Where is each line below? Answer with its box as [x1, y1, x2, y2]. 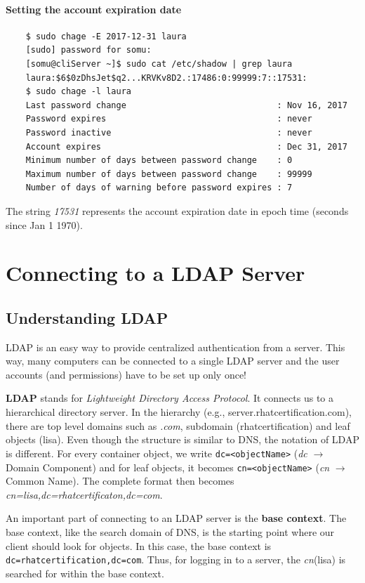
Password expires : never [25, 114, 312, 124]
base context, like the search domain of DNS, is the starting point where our [6, 524, 335, 539]
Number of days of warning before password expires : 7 [25, 183, 293, 193]
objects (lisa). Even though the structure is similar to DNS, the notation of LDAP [6, 432, 359, 447]
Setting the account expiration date [6, 1, 182, 16]
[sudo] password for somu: [25, 45, 152, 55]
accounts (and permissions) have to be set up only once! [6, 367, 247, 381]
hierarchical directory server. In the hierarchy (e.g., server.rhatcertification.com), [6, 405, 352, 419]
